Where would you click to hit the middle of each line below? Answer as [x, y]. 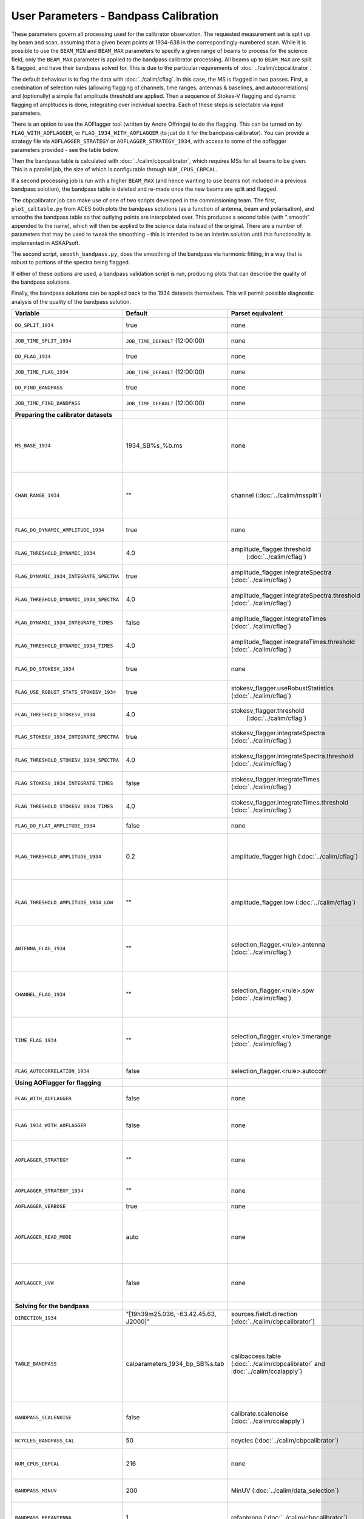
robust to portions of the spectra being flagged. [71, 262]
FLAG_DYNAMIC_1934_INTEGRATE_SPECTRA [67, 576]
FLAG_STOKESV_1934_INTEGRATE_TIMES [64, 783]
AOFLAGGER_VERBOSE [40, 1206]
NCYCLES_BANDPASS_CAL [45, 1440]
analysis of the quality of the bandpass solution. [71, 301]
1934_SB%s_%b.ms [154, 445]
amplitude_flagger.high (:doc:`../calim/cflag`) [294, 857]
